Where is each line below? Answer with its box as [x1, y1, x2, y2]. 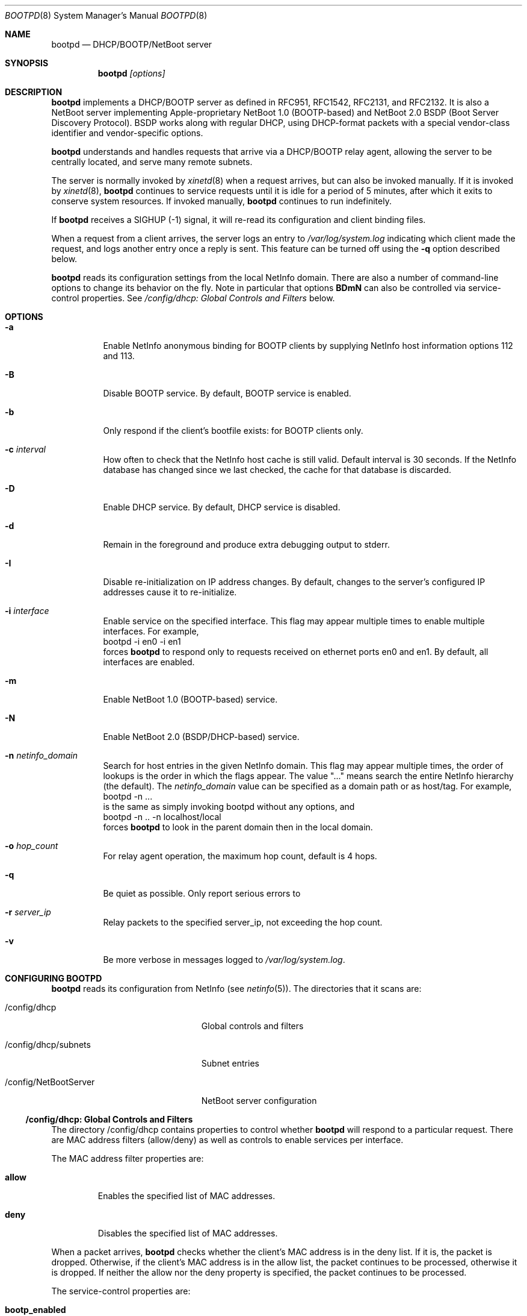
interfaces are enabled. [103, 657, 195, 667]
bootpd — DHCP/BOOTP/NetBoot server [51, 39, 212, 49]
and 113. [103, 351, 135, 361]
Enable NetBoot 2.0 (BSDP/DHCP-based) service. [103, 732, 300, 742]
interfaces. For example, [103, 626, 199, 636]
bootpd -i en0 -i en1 [103, 636, 181, 647]
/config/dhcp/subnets [5, 1039, 91, 1050]
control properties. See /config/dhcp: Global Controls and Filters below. [51, 293, 335, 303]
